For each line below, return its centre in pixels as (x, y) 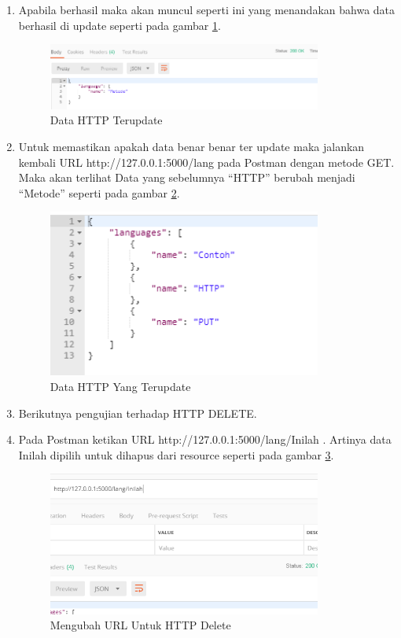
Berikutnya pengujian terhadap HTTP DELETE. (138, 413)
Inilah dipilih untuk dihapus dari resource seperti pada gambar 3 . (176, 454)
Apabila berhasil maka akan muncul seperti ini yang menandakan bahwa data (207, 9)
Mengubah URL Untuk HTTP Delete (140, 625)
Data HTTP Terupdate (106, 120)
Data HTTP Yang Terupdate (120, 387)
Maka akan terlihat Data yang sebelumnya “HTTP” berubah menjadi (187, 177)
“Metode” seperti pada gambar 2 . (99, 192)
